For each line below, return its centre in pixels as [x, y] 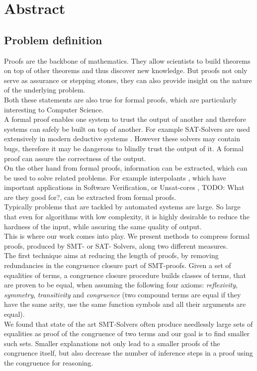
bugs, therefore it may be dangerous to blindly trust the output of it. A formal [124, 148]
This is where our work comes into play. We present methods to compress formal [127, 236]
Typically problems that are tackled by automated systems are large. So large [122, 207]
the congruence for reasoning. [49, 362]
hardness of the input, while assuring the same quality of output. [103, 226]
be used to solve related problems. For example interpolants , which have [115, 177]
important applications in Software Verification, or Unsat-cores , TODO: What [124, 187]
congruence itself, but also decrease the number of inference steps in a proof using [128, 353]
